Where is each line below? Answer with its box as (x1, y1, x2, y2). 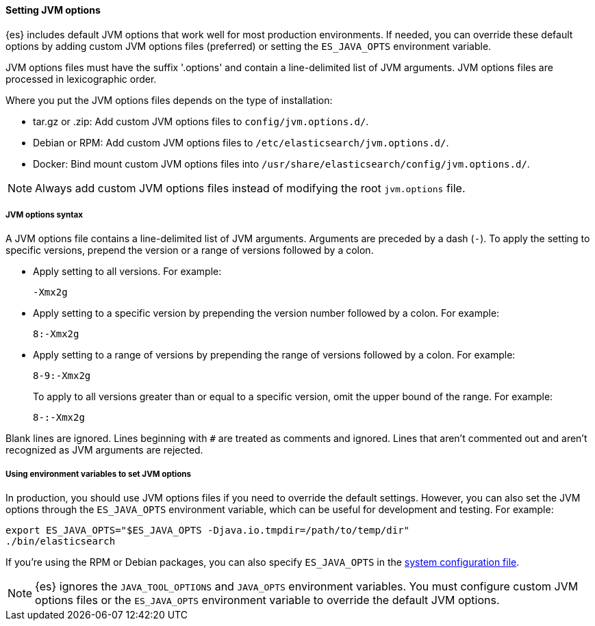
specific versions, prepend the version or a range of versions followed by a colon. (5, 244, 374, 257)
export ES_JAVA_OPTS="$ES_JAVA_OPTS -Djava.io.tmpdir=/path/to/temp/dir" (5, 525, 410, 536)
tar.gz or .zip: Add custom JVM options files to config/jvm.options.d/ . (33, 115, 369, 127)
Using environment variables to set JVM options (5, 469, 192, 479)
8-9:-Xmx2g (33, 370, 91, 382)
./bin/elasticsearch (5, 536, 116, 547)
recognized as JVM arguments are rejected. (5, 444, 203, 456)
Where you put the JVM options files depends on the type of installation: (5, 94, 333, 106)
